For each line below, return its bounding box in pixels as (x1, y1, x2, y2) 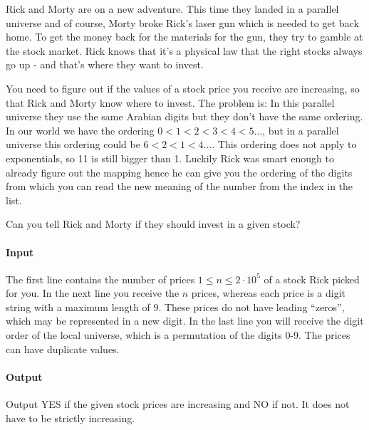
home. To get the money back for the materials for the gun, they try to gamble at (6, 29, 363, 44)
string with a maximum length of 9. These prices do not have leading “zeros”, (6, 299, 345, 314)
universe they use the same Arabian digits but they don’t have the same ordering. (6, 109, 363, 124)
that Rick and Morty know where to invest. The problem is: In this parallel (6, 95, 335, 110)
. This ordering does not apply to (212, 137, 357, 152)
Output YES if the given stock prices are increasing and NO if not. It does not (6, 397, 350, 411)
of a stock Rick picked (264, 271, 360, 286)
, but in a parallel (262, 122, 339, 137)
